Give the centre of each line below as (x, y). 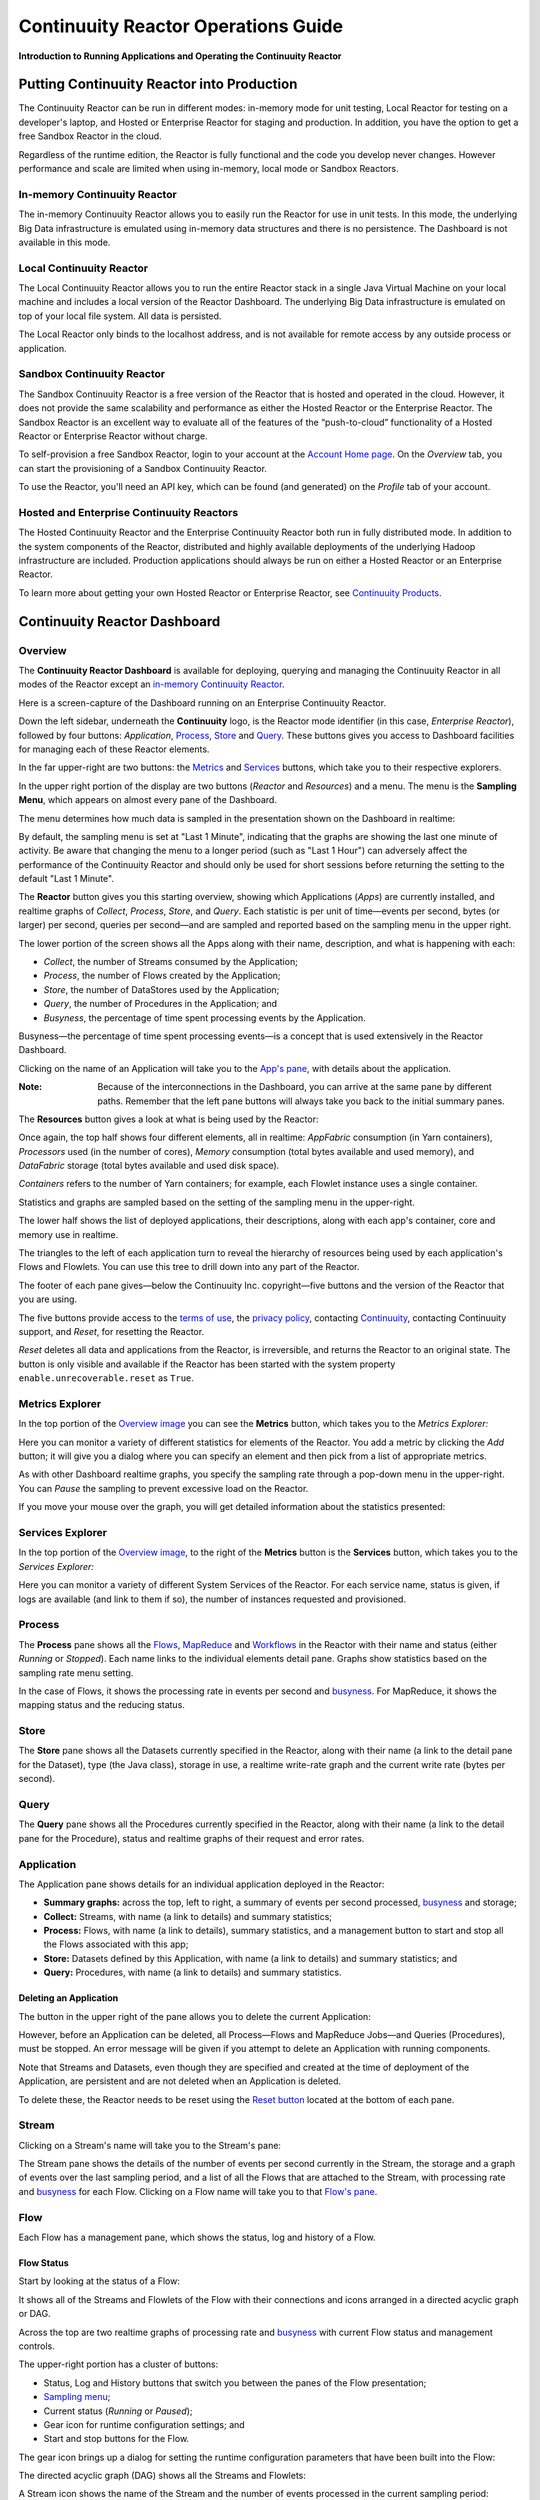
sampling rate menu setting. (76, 1672)
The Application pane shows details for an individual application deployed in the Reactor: (201, 1884)
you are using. (48, 1299)
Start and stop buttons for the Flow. (116, 2439)
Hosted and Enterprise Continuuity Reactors (128, 512)
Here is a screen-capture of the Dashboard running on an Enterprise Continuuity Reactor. (202, 702)
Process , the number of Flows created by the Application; (162, 976)
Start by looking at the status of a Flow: (99, 2281)
